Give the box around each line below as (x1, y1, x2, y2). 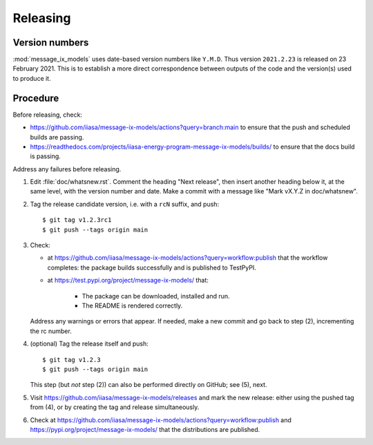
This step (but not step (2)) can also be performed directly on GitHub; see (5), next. (30, 381, 267, 389)
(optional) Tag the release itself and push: (30, 339, 149, 348)
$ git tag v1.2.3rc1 (42, 216, 112, 224)
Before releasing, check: (12, 111, 83, 119)
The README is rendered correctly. (82, 301, 183, 310)
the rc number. (30, 327, 72, 335)
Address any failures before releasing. (12, 164, 122, 173)
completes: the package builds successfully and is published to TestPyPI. (47, 263, 257, 272)
